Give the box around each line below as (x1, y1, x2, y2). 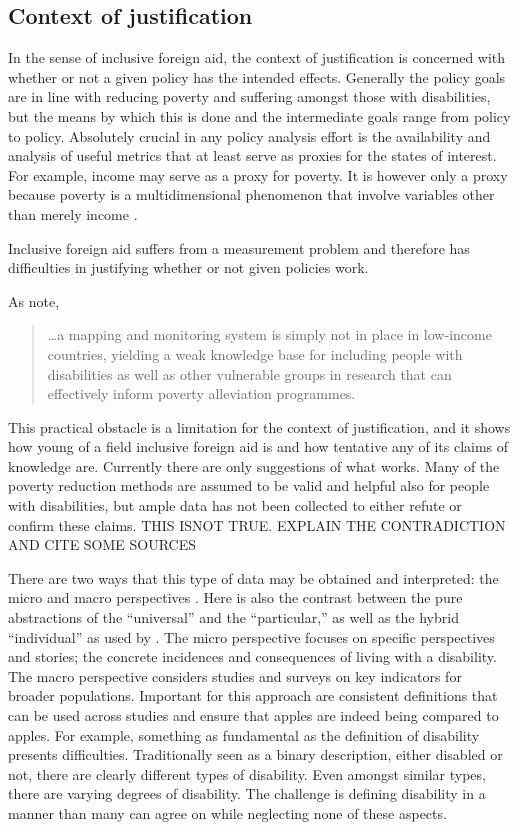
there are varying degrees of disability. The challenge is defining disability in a (8, 783, 486, 804)
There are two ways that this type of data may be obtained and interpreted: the (8, 567, 499, 588)
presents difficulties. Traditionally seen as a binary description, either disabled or (8, 744, 503, 765)
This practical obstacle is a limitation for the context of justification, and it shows (8, 416, 511, 437)
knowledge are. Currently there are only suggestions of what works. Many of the (8, 455, 500, 476)
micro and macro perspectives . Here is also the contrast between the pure (8, 587, 463, 608)
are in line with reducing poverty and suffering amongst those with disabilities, (8, 86, 491, 107)
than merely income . (8, 203, 138, 224)
